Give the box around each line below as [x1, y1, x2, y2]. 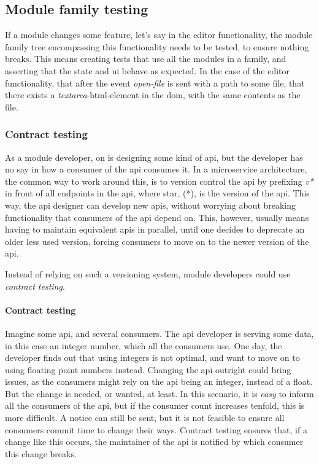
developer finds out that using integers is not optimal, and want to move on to [5, 351, 300, 364]
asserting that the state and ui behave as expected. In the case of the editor [5, 64, 290, 77]
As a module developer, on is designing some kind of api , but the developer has [5, 150, 303, 163]
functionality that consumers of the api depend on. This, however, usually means [5, 211, 309, 223]
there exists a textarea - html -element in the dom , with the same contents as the [5, 88, 301, 101]
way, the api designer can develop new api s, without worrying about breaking [5, 198, 296, 211]
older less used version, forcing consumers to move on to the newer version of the [5, 234, 309, 247]
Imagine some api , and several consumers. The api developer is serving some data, [5, 327, 314, 339]
